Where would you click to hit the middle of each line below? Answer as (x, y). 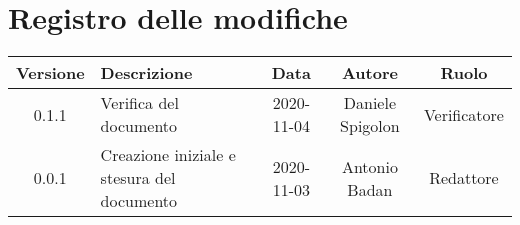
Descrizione (146, 73)
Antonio (369, 166)
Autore (369, 73)
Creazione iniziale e (168, 155)
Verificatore (463, 114)
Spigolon (370, 126)
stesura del (138, 178)
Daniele (370, 103)
